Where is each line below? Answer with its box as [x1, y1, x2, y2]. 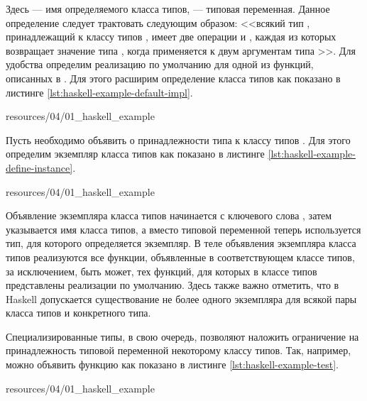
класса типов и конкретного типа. [6, 305, 151, 320]
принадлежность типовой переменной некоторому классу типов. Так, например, [6, 343, 351, 358]
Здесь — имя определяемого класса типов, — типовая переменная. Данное [6, 1, 330, 16]
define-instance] [6, 160, 73, 175]
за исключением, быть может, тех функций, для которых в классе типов [6, 263, 317, 278]
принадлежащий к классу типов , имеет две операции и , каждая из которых [6, 29, 336, 44]
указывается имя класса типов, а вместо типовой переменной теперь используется [6, 221, 361, 236]
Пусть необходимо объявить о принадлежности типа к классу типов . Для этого [6, 132, 351, 147]
